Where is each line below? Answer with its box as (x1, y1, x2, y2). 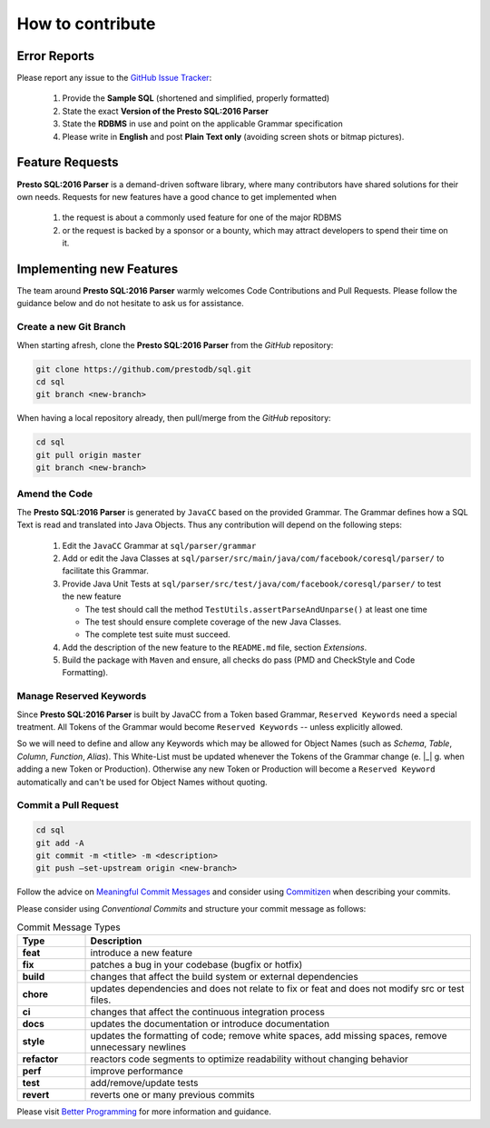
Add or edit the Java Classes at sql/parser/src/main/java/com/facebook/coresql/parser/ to (62, 553, 445, 564)
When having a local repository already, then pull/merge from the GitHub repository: (16, 413, 331, 424)
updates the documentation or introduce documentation (90, 1018, 330, 1031)
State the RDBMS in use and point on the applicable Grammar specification (62, 118, 344, 129)
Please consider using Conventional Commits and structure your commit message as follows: (16, 903, 367, 913)
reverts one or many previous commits (90, 1089, 255, 1102)
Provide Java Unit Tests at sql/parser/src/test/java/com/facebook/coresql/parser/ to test (62, 578, 442, 589)
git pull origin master (35, 450, 142, 460)
